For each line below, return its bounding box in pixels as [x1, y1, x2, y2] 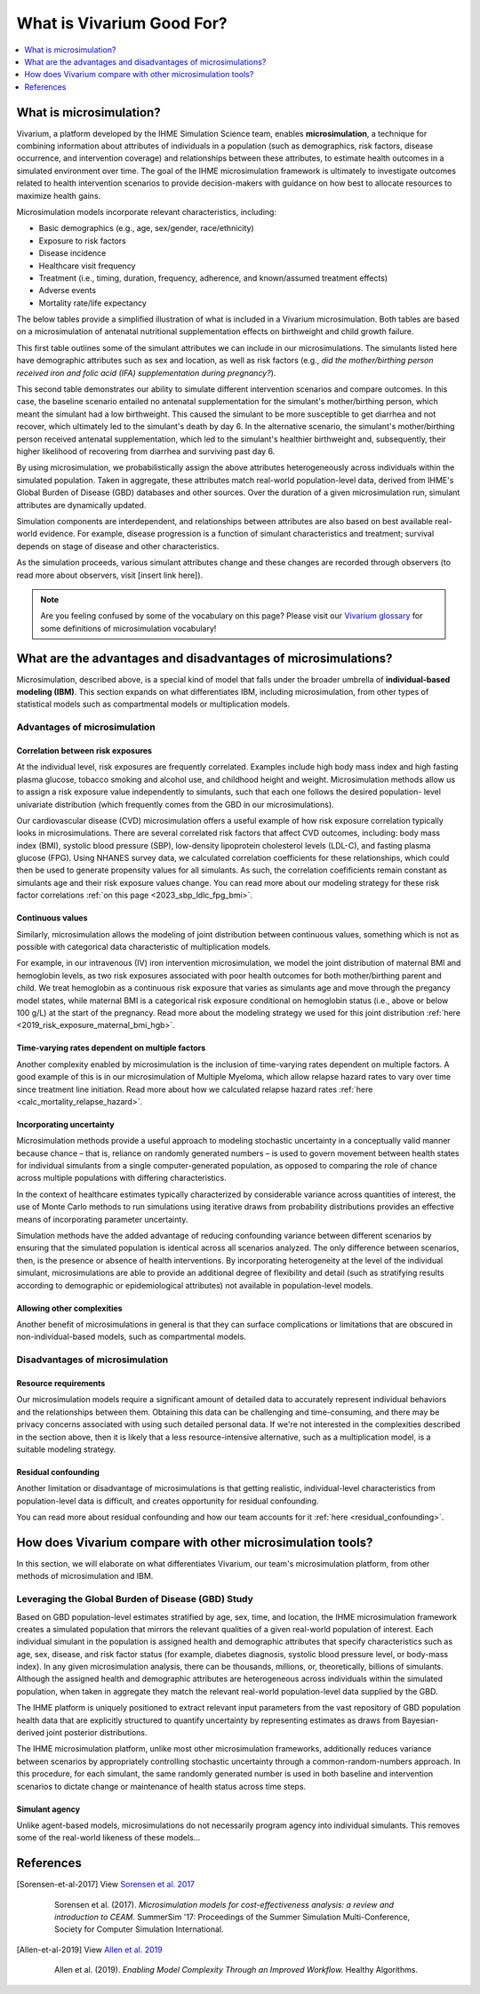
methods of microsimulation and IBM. [16, 1571, 154, 1582]
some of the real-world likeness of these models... [16, 1832, 201, 1843]
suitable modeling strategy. [16, 1444, 116, 1455]
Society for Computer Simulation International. [54, 1924, 224, 1934]
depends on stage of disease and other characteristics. [16, 540, 220, 551]
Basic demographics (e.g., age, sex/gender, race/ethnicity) [38, 223, 255, 234]
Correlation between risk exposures [16, 745, 153, 755]
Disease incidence [38, 248, 107, 259]
